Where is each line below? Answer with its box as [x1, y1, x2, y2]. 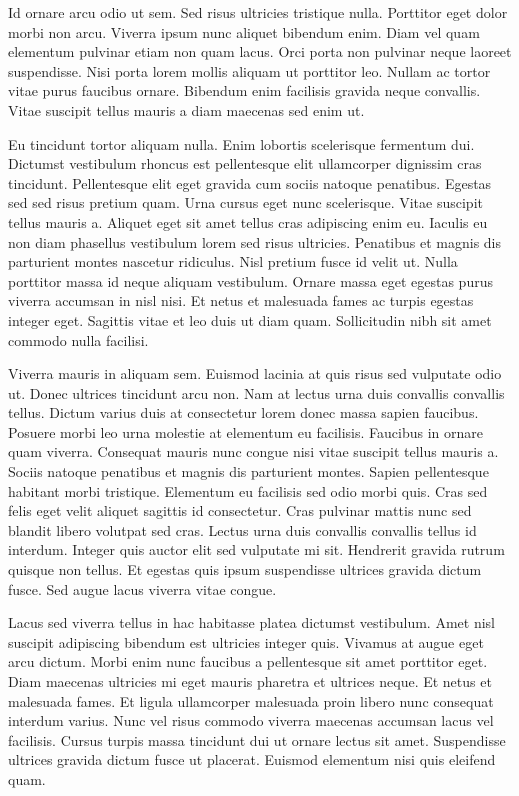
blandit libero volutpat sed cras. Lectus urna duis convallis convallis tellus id [8, 519, 477, 540]
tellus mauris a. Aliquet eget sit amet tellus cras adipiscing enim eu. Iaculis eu [8, 211, 488, 232]
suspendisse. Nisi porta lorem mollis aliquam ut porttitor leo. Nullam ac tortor [8, 60, 491, 81]
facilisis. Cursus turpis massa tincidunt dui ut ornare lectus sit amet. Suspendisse [8, 729, 506, 750]
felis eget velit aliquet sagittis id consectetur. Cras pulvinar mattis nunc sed [8, 500, 472, 521]
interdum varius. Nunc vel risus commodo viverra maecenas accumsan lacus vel [8, 710, 494, 731]
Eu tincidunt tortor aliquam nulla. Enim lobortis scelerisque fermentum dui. [8, 133, 475, 154]
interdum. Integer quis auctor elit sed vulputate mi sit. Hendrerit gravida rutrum [8, 539, 505, 560]
